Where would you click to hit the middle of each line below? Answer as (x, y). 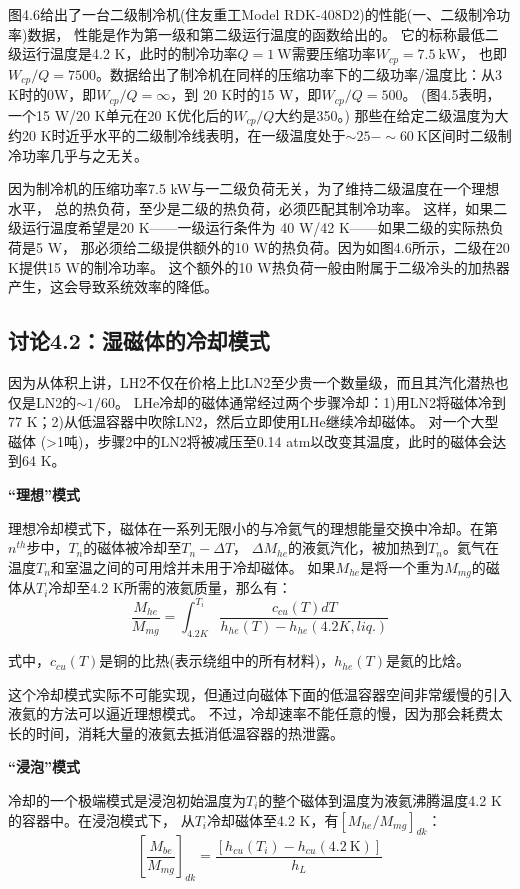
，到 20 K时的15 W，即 (246, 94)
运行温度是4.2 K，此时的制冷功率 (129, 53)
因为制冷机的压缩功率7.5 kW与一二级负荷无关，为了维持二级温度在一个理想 (254, 188)
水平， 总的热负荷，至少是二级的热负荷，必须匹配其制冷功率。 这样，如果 (251, 207)
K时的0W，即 (52, 94)
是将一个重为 (402, 566)
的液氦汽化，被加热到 (358, 547)
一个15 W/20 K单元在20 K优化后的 (121, 114)
